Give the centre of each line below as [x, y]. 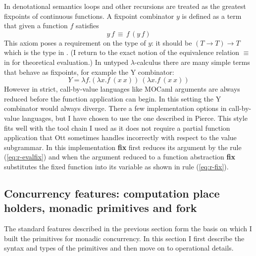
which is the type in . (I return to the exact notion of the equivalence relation [122, 52]
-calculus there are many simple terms [192, 62]
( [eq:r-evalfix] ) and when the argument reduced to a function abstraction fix [120, 157]
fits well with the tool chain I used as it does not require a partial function [117, 128]
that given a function [36, 26]
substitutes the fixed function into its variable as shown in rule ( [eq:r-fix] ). [116, 166]
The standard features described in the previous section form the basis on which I [128, 229]
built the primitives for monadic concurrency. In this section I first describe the [124, 238]
